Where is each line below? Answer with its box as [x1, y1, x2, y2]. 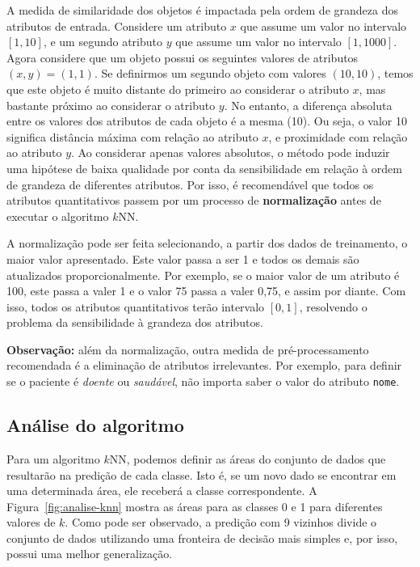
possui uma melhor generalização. [6, 545, 173, 562]
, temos [377, 65, 414, 82]
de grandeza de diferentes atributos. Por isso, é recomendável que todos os [6, 176, 374, 193]
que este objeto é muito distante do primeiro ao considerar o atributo [6, 80, 349, 97]
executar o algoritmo [6, 207, 109, 224]
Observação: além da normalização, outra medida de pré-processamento [6, 341, 369, 358]
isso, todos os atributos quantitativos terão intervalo [6, 298, 265, 315]
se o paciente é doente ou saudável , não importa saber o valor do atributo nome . [6, 373, 400, 390]
